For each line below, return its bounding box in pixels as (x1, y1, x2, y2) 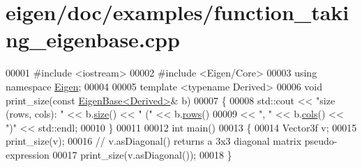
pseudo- (304, 134, 338, 148)
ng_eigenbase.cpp (6, 25, 180, 54)
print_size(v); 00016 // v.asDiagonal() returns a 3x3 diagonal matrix (6, 134, 302, 148)
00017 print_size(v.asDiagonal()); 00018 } (52, 147, 232, 161)
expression (6, 147, 50, 161)
